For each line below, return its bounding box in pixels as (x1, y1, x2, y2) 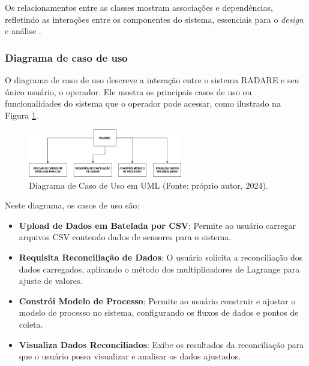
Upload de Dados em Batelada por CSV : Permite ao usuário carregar (19, 219, 296, 231)
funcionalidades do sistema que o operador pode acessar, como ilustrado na (5, 97, 281, 110)
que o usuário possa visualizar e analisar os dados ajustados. (19, 350, 241, 362)
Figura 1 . (5, 108, 38, 121)
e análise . (5, 25, 41, 37)
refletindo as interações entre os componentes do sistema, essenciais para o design (5, 13, 304, 25)
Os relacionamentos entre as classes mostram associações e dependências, (5, 1, 273, 13)
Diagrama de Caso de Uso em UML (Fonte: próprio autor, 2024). (29, 179, 268, 191)
